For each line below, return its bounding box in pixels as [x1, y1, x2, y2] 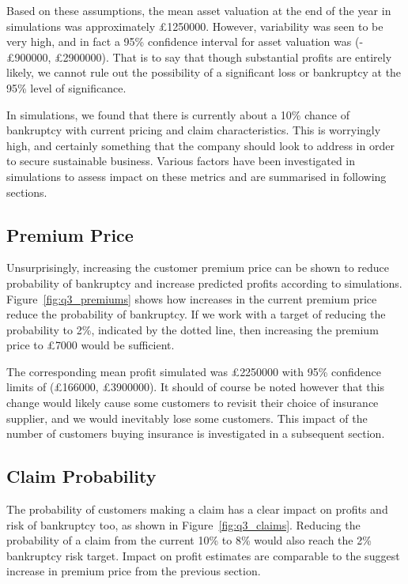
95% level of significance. [6, 79, 127, 96]
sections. [6, 183, 47, 200]
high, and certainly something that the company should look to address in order [6, 137, 395, 153]
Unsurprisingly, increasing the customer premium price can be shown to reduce [6, 259, 390, 276]
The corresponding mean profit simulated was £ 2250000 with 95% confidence [6, 363, 382, 379]
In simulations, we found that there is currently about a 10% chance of [6, 106, 349, 122]
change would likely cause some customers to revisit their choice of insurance [6, 394, 379, 411]
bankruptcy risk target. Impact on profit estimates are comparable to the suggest [6, 547, 400, 563]
